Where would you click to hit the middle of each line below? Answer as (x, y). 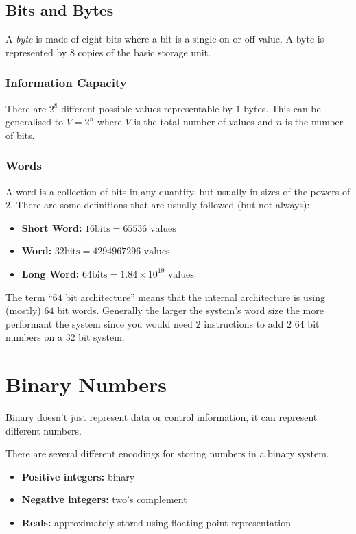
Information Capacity (66, 83)
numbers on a (34, 337)
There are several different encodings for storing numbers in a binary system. (167, 453)
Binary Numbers (86, 384)
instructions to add (244, 323)
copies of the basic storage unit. (144, 52)
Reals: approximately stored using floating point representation (156, 523)
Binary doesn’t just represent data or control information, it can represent (162, 417)
